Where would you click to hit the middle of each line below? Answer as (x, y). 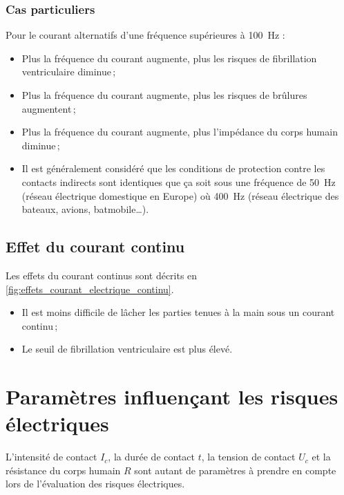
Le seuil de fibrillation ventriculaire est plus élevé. (127, 349)
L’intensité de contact (51, 457)
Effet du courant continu (95, 246)
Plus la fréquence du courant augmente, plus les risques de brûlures (164, 95)
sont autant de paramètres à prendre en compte (235, 470)
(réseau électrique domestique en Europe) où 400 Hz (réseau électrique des (180, 195)
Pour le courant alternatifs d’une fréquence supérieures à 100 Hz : (145, 35)
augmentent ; (49, 108)
